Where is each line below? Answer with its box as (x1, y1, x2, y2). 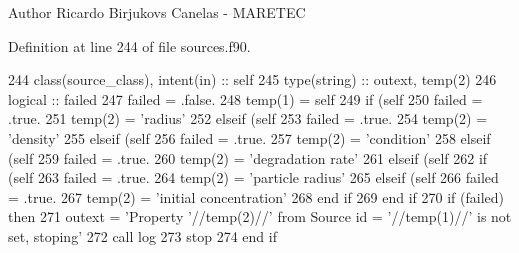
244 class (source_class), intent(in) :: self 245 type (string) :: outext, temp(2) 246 (8, 69, 497, 90)
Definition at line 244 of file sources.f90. (8, 35, 251, 56)
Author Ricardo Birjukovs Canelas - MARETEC (8, 2, 306, 22)
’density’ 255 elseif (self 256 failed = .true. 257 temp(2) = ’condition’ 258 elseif (8, 127, 491, 148)
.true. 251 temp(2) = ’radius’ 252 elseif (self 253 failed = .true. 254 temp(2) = (8, 108, 488, 129)
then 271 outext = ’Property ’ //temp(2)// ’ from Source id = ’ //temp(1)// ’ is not (8, 206, 512, 227)
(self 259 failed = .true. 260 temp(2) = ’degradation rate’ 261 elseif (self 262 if (8, 147, 488, 168)
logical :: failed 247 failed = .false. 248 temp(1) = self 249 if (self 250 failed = (8, 88, 483, 109)
